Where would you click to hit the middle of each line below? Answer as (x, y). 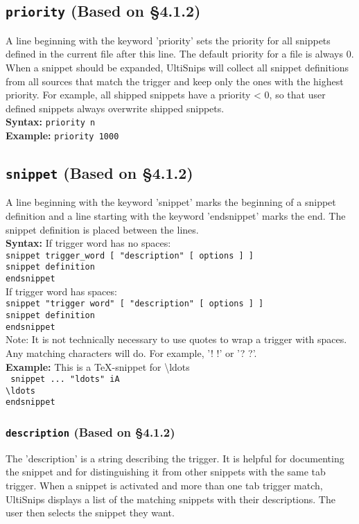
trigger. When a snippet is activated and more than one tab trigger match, (164, 486)
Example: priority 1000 (62, 135)
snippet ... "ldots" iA (65, 379)
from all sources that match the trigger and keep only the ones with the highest (175, 81)
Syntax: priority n (51, 122)
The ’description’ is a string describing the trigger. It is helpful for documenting (175, 458)
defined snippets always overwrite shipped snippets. (115, 108)
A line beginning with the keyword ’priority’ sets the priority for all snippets (168, 40)
